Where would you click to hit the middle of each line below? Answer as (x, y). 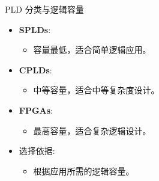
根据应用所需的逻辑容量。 (84, 170)
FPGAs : (36, 110)
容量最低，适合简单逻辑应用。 (92, 50)
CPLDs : (35, 69)
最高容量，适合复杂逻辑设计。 (92, 130)
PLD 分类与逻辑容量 (44, 9)
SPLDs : (35, 29)
